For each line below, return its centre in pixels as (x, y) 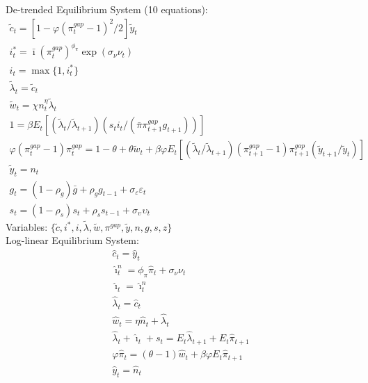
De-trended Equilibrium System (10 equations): (107, 9)
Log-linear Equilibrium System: (72, 240)
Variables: (27, 226)
